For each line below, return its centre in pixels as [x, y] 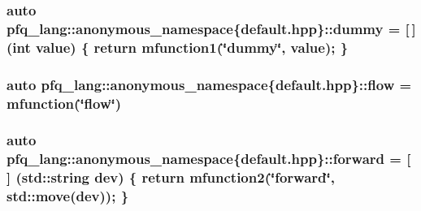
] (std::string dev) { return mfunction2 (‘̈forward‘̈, [171, 177]
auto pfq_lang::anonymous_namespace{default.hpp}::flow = [209, 84]
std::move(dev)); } [68, 196]
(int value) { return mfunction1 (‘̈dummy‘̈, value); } [178, 47]
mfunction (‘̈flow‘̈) [64, 103]
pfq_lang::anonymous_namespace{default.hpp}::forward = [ [209, 159]
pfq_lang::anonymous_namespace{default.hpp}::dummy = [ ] [211, 28]
